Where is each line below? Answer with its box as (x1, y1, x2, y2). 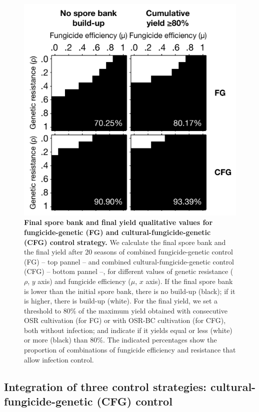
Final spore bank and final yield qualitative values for (24, 217, 213, 227)
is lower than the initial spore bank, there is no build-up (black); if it (24, 285, 235, 296)
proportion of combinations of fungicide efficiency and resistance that (24, 344, 236, 355)
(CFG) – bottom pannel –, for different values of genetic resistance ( (24, 266, 233, 276)
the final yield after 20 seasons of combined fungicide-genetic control (24, 246, 233, 257)
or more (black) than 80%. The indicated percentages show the (24, 334, 217, 345)
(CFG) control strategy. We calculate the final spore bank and (24, 236, 226, 247)
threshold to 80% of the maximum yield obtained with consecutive (24, 305, 227, 315)
